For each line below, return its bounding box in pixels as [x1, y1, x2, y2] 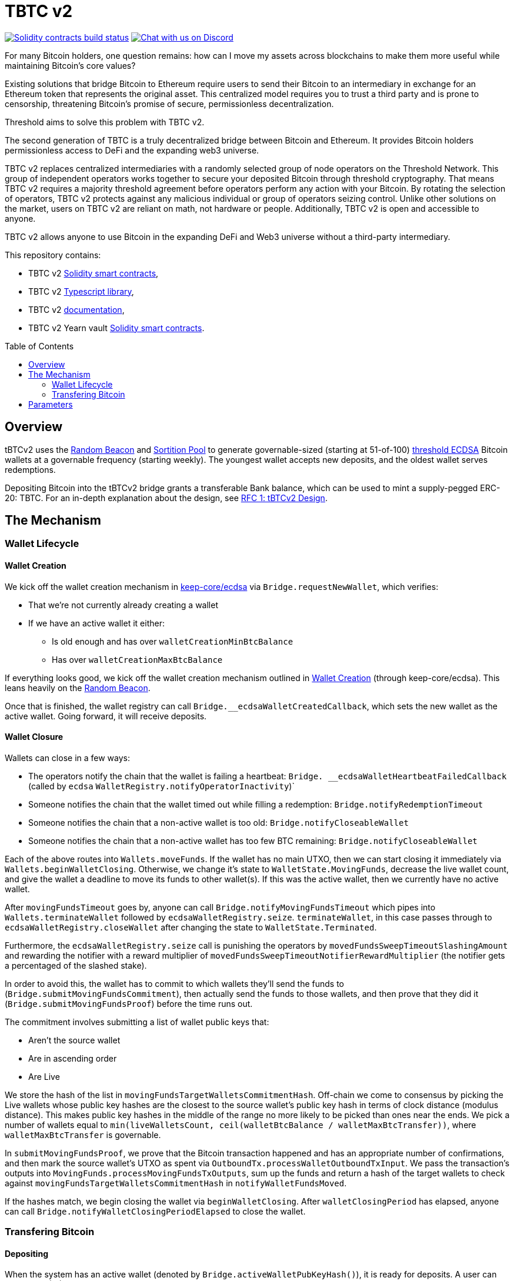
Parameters [28, 399, 73, 409]
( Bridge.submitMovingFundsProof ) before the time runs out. [5, 998, 253, 1009]
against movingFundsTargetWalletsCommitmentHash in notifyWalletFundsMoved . [5, 1177, 347, 1188]
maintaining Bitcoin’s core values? [5, 60, 136, 71]
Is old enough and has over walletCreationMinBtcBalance [52, 636, 293, 646]
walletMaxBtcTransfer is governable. [5, 1129, 161, 1140]
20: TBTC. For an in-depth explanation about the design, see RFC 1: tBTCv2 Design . [5, 492, 328, 503]
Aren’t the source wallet [28, 1035, 121, 1045]
